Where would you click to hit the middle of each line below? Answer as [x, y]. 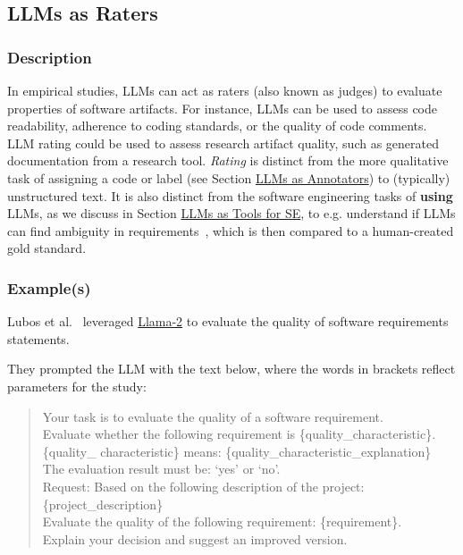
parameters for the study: [77, 386]
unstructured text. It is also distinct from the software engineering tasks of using [230, 195]
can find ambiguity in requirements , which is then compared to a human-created [231, 230]
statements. [38, 338]
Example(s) [49, 287]
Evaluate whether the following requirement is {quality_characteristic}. [239, 434]
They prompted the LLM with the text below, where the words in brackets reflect [231, 369]
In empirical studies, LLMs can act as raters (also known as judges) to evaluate [225, 90]
